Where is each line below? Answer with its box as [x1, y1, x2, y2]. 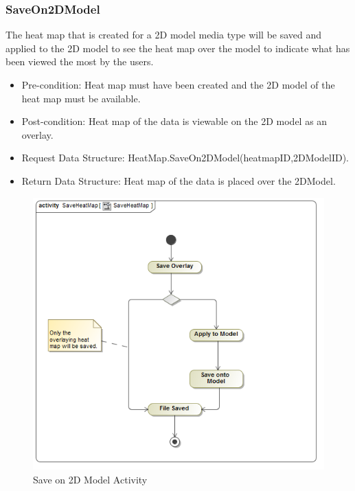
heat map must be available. [21, 91, 141, 105]
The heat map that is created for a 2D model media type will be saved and [5, 27, 322, 42]
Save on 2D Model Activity [33, 472, 148, 487]
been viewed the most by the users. [5, 54, 154, 69]
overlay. [21, 127, 54, 141]
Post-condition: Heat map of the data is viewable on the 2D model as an [21, 114, 328, 128]
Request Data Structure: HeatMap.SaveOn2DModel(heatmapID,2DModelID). [21, 150, 350, 165]
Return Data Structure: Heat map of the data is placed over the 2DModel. [21, 173, 336, 187]
